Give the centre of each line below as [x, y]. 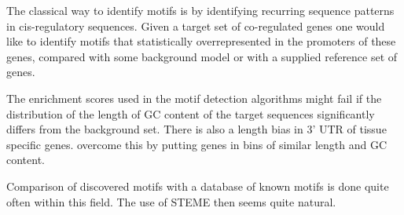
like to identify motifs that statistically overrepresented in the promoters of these [201, 41]
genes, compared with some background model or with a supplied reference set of [202, 56]
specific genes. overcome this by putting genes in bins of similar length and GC [197, 144]
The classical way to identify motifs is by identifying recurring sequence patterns [200, 10]
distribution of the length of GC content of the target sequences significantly [191, 113]
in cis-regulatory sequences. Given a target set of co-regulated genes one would [196, 26]
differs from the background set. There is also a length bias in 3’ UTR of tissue [196, 129]
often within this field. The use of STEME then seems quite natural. [171, 201]
